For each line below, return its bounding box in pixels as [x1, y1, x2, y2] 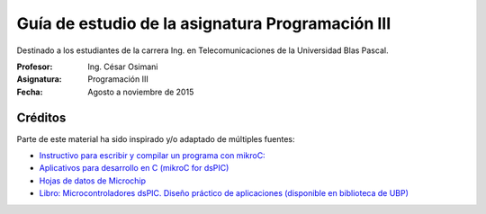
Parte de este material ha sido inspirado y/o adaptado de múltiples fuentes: [16, 133, 296, 144]
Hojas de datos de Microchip [39, 175, 147, 186]
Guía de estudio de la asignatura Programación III [16, 13, 391, 33]
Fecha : [16, 86, 43, 97]
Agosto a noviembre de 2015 [87, 86, 194, 97]
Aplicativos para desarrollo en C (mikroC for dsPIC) [39, 163, 229, 174]
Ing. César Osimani [87, 61, 158, 72]
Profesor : [16, 61, 53, 72]
